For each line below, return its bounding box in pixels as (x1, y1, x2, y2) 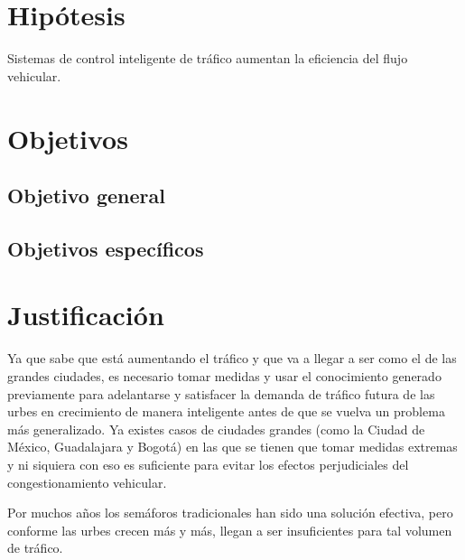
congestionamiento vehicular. (7, 472, 167, 491)
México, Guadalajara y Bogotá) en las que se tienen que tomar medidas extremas (7, 437, 458, 456)
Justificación (7, 296, 164, 333)
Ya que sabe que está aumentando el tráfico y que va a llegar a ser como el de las (7, 349, 457, 368)
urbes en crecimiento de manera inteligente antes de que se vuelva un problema (7, 402, 445, 421)
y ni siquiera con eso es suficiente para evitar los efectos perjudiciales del (7, 454, 409, 473)
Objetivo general (7, 182, 165, 210)
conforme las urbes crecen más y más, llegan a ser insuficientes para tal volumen (7, 520, 452, 539)
